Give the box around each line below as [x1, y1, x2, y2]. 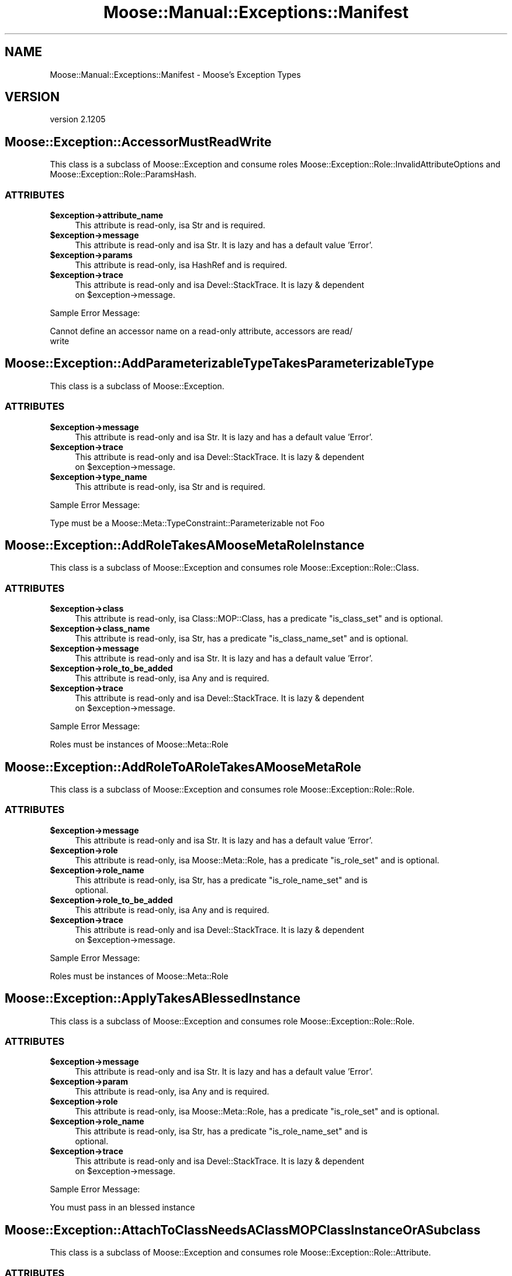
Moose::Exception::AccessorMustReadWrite [5, 134, 272, 149]
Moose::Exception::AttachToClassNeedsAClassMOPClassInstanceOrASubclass [5, 1222, 481, 1237]
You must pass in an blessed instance [50, 1202, 195, 1213]
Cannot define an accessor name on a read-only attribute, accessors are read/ [50, 326, 352, 337]
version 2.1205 [50, 114, 106, 125]
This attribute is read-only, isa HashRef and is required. [75, 260, 288, 270]
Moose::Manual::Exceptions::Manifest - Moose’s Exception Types [50, 69, 301, 80]
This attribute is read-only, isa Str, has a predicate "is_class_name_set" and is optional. [75, 633, 409, 644]
